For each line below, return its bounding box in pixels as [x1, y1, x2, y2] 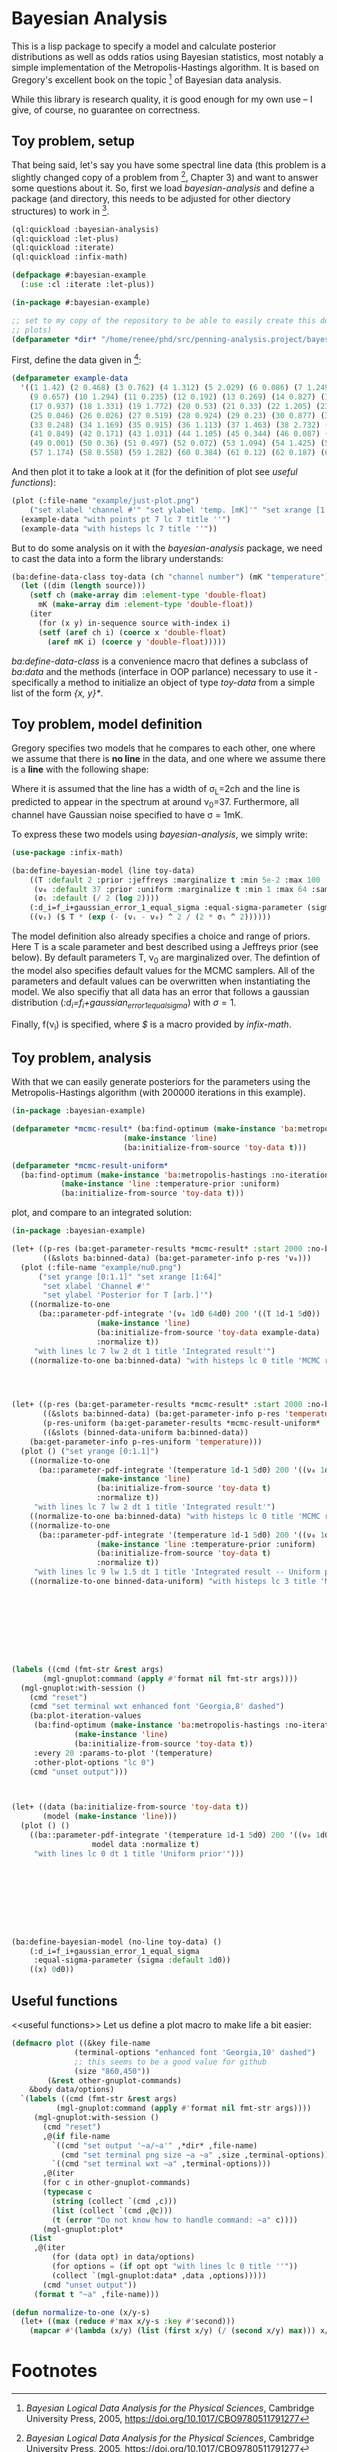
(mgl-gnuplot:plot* [42, 2224, 124, 2234]
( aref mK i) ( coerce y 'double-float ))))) [47, 637, 227, 647]
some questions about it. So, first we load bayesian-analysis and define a [11, 182, 315, 194]
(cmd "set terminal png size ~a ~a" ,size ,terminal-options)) [60, 2150, 330, 2160]
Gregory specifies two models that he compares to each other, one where [11, 742, 316, 754]
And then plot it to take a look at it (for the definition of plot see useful [11, 466, 298, 477]
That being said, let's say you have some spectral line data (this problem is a [11, 159, 327, 171]
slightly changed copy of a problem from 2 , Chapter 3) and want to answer [11, 170, 319, 184]
